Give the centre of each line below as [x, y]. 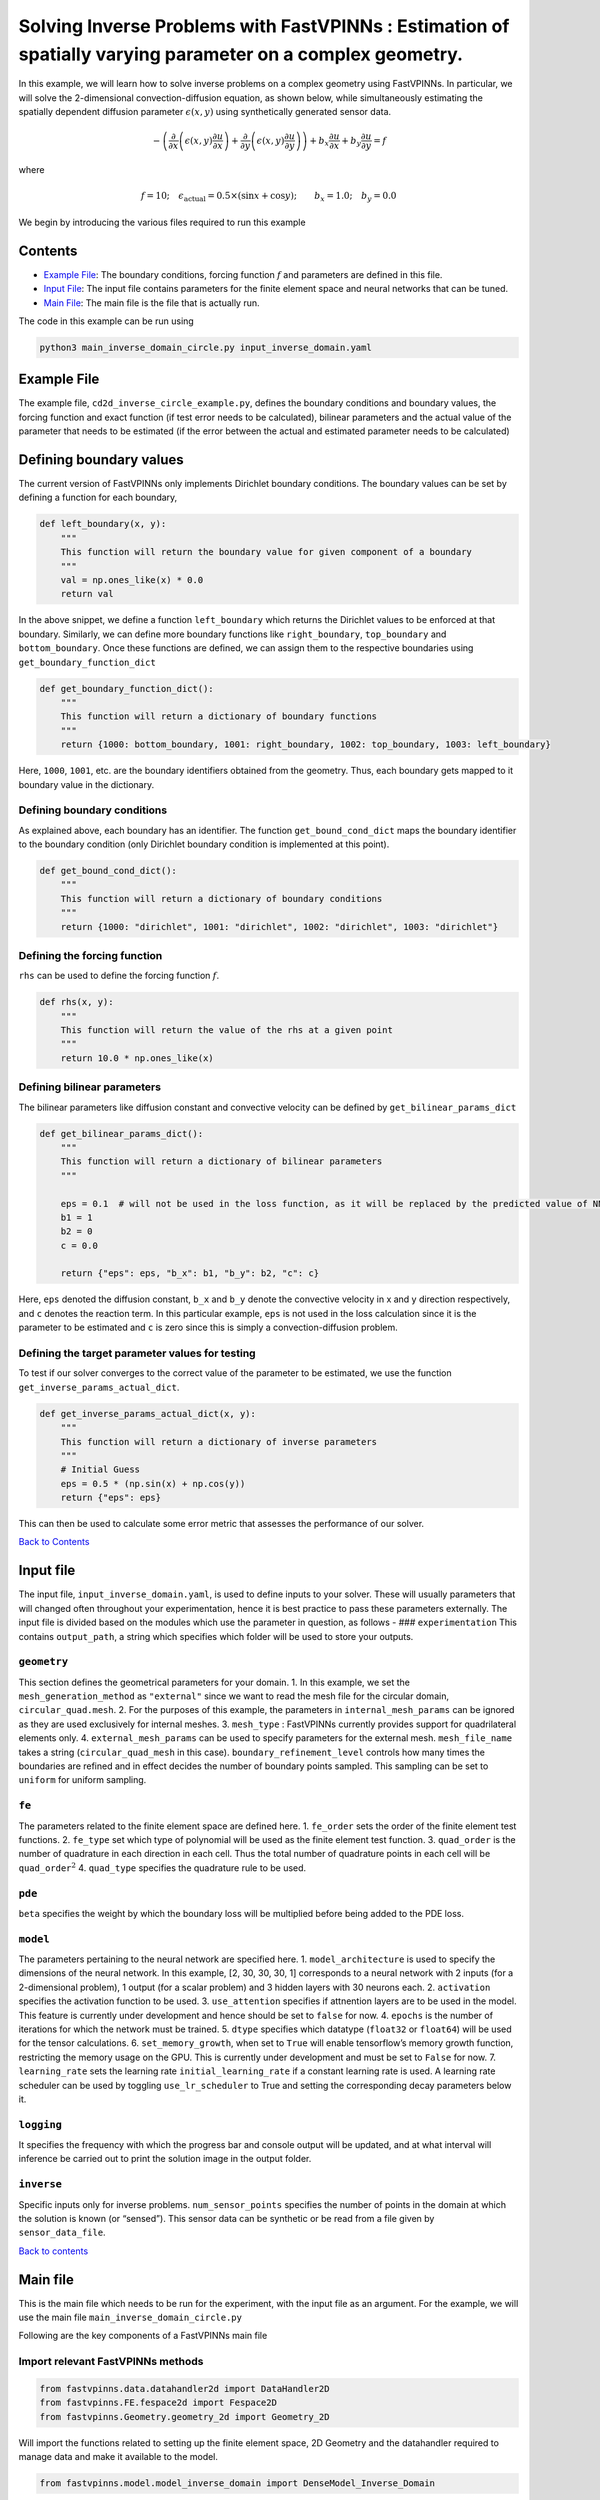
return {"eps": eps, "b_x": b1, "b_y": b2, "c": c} [190, 1273]
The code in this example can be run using [106, 321]
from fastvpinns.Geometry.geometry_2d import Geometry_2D [184, 2416]
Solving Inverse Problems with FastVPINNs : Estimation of [264, 26]
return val [87, 594]
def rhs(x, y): [76, 1002]
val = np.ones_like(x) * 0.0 [132, 580]
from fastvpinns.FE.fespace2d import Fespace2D [158, 2403]
